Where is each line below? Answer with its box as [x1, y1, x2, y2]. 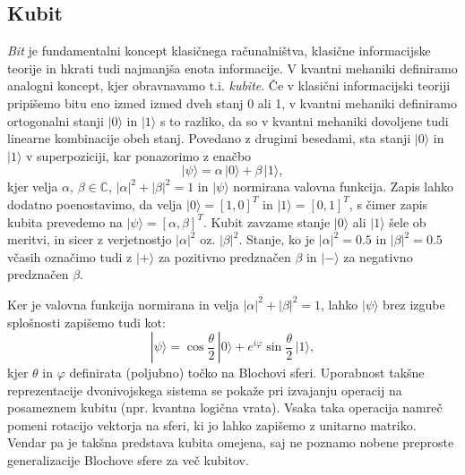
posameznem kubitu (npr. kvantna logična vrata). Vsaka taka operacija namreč [7, 398, 443, 417]
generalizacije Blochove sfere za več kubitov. [7, 451, 249, 470]
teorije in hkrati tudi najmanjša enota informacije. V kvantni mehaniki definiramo [7, 58, 458, 77]
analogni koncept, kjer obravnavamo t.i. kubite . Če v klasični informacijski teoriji [7, 76, 451, 95]
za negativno [343, 247, 413, 266]
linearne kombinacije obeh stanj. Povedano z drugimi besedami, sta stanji [7, 129, 411, 148]
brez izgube [383, 294, 445, 313]
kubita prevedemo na [7, 212, 123, 231]
